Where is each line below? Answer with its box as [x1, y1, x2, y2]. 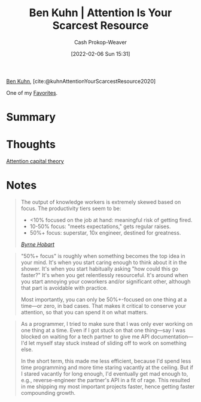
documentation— [150, 333, 193, 340]
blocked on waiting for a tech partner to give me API [20, 333, 150, 340]
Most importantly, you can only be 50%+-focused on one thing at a [20, 296, 187, 303]
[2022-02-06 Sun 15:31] [71, 50, 130, 57]
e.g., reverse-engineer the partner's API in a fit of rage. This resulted [20, 377, 190, 383]
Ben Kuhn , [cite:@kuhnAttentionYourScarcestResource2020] [6, 77, 156, 85]
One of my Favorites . [6, 89, 58, 96]
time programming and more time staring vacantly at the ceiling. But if [20, 364, 193, 371]
